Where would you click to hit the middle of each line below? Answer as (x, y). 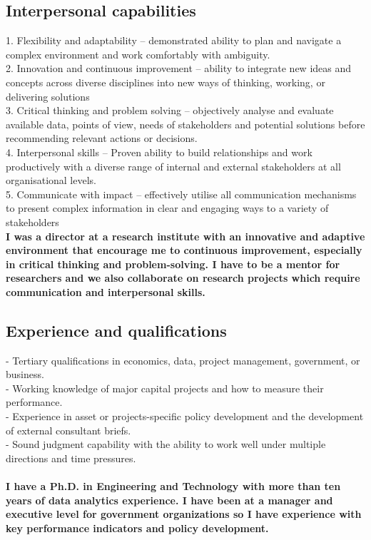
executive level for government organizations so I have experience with (184, 514)
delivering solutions (48, 96)
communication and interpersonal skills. (106, 291)
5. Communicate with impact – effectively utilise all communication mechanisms (181, 194)
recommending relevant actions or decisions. (102, 138)
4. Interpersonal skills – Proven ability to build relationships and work (159, 152)
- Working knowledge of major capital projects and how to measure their (165, 388)
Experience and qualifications (116, 330)
